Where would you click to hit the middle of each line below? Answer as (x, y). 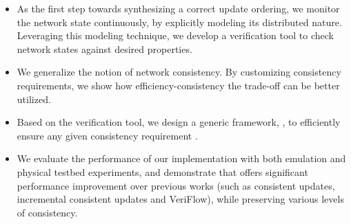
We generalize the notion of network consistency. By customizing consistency (179, 72)
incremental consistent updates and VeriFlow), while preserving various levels (180, 199)
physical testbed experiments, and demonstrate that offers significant (162, 171)
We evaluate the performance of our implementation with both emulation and (181, 158)
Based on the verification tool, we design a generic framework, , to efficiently (179, 122)
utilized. (34, 99)
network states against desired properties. (104, 48)
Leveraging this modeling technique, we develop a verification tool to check (175, 35)
